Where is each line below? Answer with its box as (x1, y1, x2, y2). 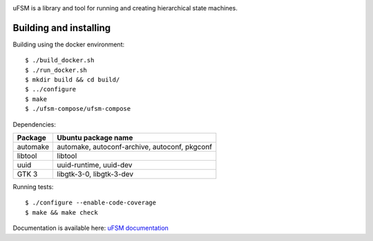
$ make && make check (25, 208, 98, 216)
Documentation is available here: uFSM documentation (12, 224, 169, 232)
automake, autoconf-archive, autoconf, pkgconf (57, 142, 213, 152)
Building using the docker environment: (12, 40, 124, 48)
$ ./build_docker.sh (25, 56, 95, 64)
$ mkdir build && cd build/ (25, 76, 120, 84)
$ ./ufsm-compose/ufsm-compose (25, 105, 131, 113)
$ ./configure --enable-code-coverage (25, 199, 157, 207)
